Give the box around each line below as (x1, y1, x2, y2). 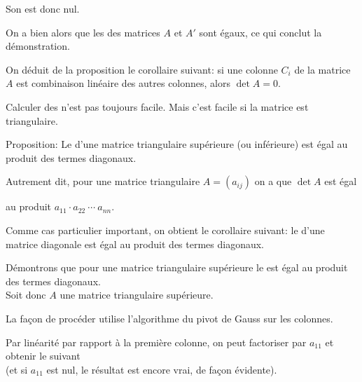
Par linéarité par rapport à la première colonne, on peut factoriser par (6, 334, 307, 349)
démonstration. (6, 39, 70, 53)
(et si (6, 362, 28, 376)
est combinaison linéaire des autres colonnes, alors (16, 76, 230, 90)
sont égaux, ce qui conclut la (199, 25, 322, 39)
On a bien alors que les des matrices (6, 25, 160, 39)
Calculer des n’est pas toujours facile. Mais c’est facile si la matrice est (6, 99, 309, 114)
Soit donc (6, 287, 46, 302)
